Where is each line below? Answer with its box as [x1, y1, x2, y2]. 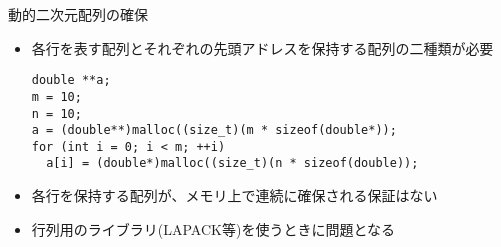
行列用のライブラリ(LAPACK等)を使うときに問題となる [31, 218, 395, 239]
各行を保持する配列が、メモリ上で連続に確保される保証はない [31, 185, 438, 206]
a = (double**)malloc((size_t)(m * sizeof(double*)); [31, 123, 397, 138]
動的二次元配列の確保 [8, 4, 148, 24]
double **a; [31, 73, 111, 88]
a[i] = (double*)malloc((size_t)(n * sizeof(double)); [46, 156, 419, 171]
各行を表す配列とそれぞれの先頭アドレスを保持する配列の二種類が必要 [31, 37, 494, 58]
